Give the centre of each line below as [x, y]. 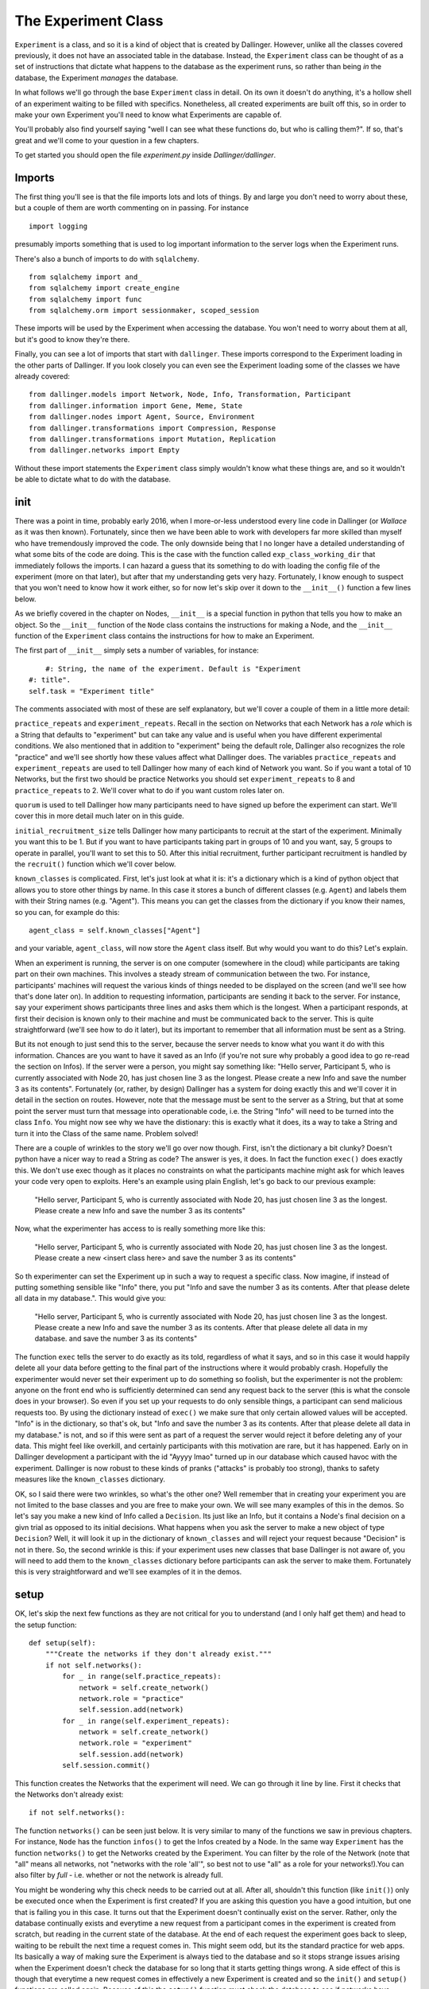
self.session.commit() [106, 1765]
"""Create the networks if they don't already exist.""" [158, 1654]
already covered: [43, 376]
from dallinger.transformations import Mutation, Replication [153, 439]
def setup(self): [62, 1643]
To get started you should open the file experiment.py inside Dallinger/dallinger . [145, 155]
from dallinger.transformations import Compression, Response [153, 428]
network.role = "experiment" [135, 1743]
